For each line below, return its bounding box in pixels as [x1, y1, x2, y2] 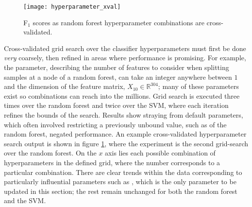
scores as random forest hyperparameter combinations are [33, 17, 204, 27]
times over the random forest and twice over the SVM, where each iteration [4, 100, 229, 110]
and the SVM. [4, 195, 46, 206]
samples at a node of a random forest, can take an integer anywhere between [4, 71, 232, 82]
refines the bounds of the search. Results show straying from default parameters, [4, 110, 243, 120]
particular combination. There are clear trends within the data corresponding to [4, 167, 242, 177]
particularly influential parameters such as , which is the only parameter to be [4, 176, 236, 187]
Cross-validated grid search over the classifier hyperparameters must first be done [4, 43, 246, 53]
